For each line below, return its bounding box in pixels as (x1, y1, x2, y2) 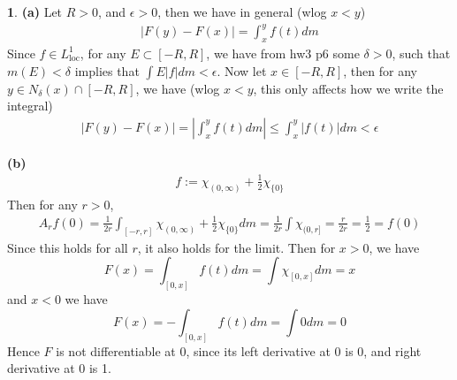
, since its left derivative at (186, 341, 331, 360)
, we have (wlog (135, 79, 220, 97)
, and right (363, 341, 422, 360)
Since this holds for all (7, 238, 128, 256)
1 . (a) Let (7, 3, 63, 20)
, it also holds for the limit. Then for (137, 238, 336, 256)
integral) (7, 96, 53, 115)
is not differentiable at (56, 341, 176, 360)
